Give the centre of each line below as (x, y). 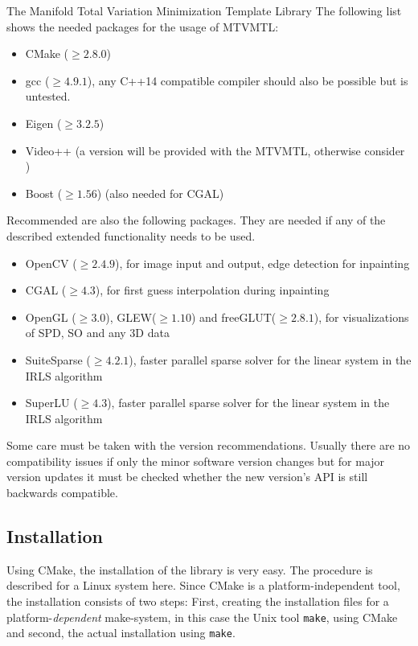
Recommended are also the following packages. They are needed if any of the (196, 220)
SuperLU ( (51, 403)
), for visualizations (361, 317)
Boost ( (44, 193)
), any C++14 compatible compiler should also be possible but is (248, 80)
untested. (48, 96)
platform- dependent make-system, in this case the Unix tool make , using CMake (202, 617)
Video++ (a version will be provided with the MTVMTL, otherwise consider (215, 150)
